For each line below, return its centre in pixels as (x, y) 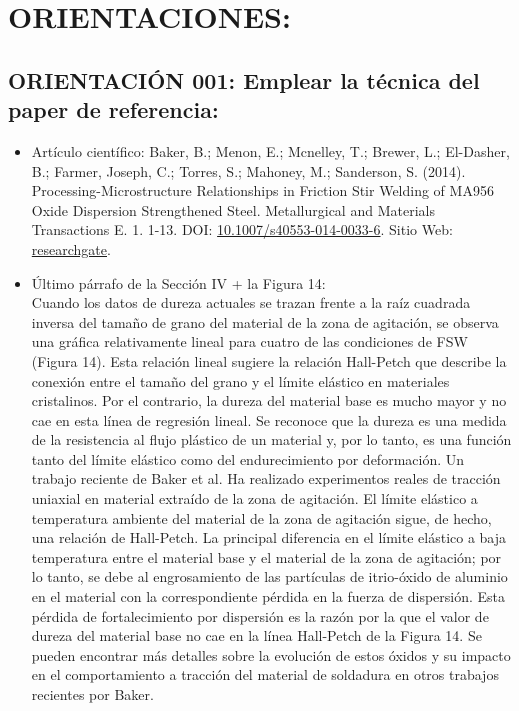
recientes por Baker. (92, 694)
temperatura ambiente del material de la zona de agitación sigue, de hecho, (261, 517)
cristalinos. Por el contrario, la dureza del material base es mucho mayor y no (269, 400)
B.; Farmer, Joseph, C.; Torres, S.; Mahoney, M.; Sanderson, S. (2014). (248, 170)
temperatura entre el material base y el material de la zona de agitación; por (266, 556)
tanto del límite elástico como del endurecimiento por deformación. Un (248, 458)
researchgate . (71, 248)
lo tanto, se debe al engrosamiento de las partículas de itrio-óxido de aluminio (269, 576)
